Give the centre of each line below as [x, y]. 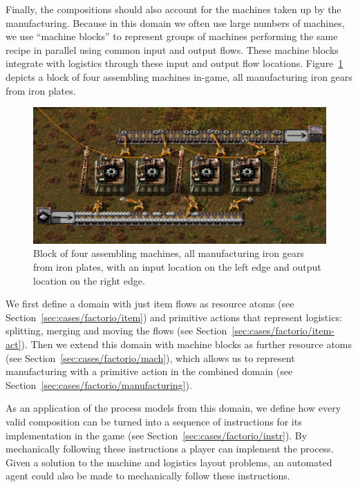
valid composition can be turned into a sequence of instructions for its [154, 421]
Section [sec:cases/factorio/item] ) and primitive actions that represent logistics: [174, 317]
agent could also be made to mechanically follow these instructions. [148, 476]
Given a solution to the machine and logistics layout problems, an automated [169, 462]
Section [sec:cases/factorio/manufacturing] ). [99, 384]
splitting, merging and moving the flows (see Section [116, 331]
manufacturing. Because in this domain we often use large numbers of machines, [175, 22]
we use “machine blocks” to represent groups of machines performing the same [172, 36]
